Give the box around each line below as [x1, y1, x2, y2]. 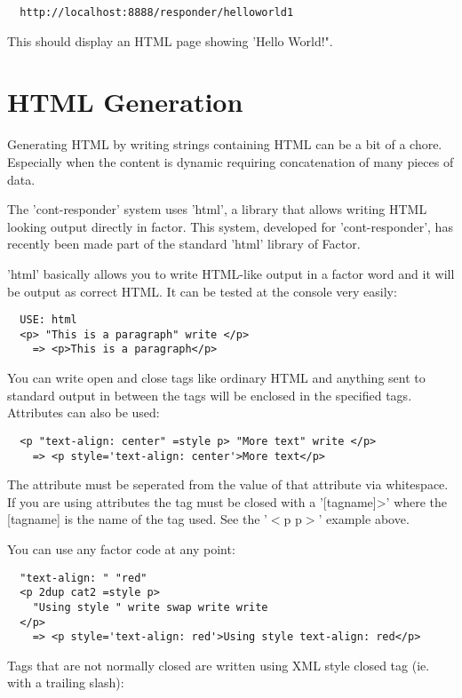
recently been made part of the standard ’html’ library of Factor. [7, 234, 361, 253]
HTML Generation [7, 83, 243, 120]
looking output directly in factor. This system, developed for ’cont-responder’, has [7, 217, 453, 235]
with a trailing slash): [7, 673, 124, 692]
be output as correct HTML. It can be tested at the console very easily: [7, 282, 397, 300]
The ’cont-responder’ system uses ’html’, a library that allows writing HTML [7, 200, 427, 218]
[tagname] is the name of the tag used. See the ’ [7, 510, 267, 528]
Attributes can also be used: [7, 403, 160, 422]
